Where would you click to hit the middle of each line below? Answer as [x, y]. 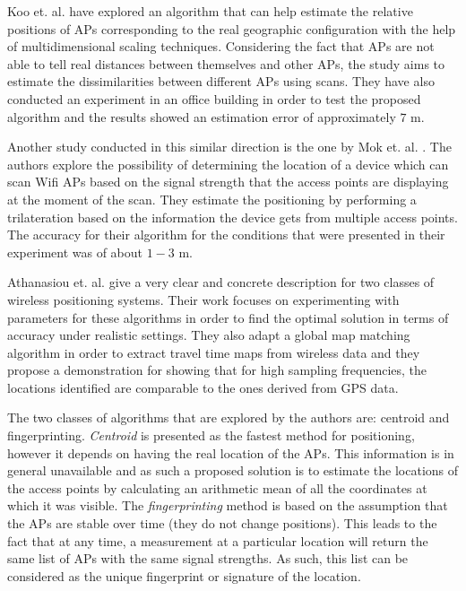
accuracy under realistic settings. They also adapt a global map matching [209, 335]
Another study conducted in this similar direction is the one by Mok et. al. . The [229, 147]
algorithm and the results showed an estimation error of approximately [202, 116]
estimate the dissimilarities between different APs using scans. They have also [221, 81]
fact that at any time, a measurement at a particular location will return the [218, 540]
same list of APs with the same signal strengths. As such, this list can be [208, 558]
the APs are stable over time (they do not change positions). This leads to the [222, 523]
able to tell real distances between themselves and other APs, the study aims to [226, 63]
